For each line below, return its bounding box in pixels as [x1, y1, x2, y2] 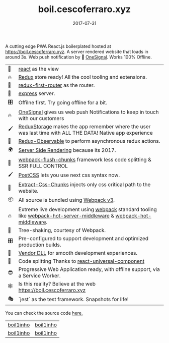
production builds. [18, 241, 61, 248]
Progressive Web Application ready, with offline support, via [18, 266, 160, 273]
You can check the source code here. [5, 310, 83, 316]
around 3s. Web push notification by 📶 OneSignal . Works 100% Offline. [5, 54, 152, 60]
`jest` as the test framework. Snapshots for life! [18, 296, 129, 303]
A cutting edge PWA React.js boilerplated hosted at [5, 43, 112, 49]
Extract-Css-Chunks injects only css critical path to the [18, 181, 151, 188]
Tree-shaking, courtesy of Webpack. [18, 226, 106, 234]
